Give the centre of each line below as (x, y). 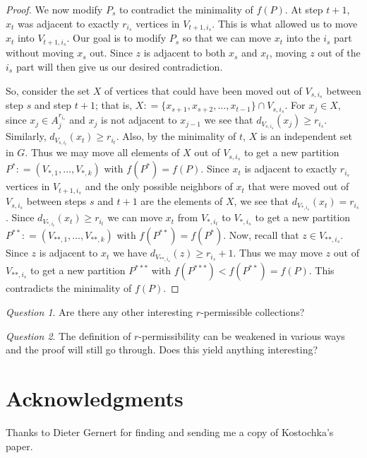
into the (303, 38)
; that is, (114, 105)
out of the (339, 53)
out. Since (111, 53)
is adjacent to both (185, 53)
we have (130, 253)
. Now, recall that (261, 235)
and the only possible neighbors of (159, 186)
